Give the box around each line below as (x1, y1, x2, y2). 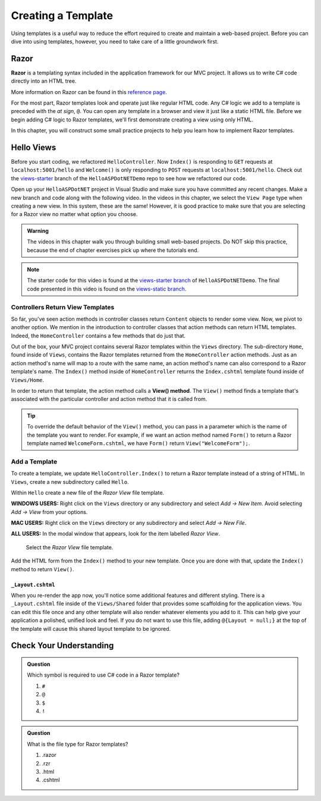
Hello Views (11, 143, 56, 152)
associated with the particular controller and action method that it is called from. (11, 396, 207, 403)
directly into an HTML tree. (11, 77, 77, 85)
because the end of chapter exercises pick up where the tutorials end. (27, 246, 199, 254)
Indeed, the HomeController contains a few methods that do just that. (11, 332, 186, 339)
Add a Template (11, 457, 58, 465)
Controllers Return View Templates (11, 303, 115, 311)
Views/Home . (11, 376, 45, 383)
